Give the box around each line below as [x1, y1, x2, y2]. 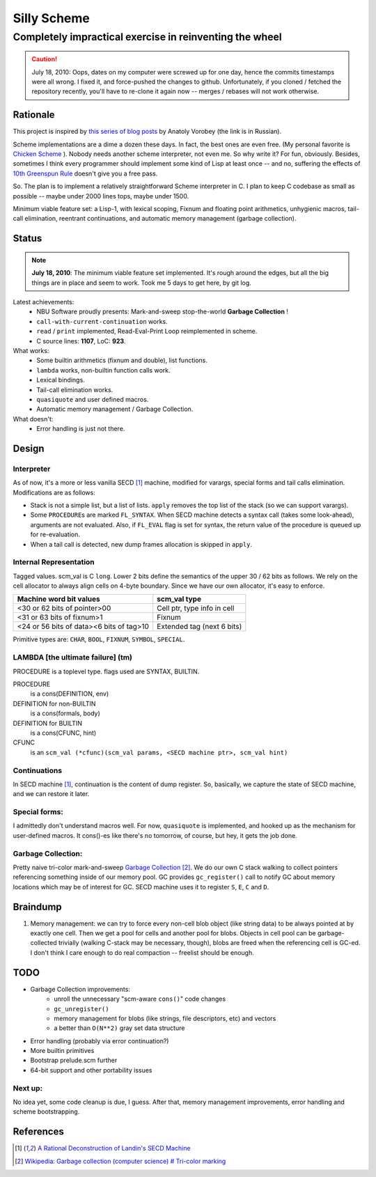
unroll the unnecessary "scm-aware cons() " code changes [54, 995, 226, 1003]
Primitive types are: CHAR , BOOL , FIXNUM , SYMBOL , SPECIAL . [13, 635, 185, 644]
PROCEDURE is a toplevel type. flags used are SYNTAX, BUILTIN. [13, 667, 200, 676]
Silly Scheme [13, 10, 91, 26]
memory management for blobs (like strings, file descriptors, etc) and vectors [54, 1014, 276, 1022]
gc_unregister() [54, 1005, 109, 1013]
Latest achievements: [13, 297, 75, 306]
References [13, 1125, 64, 1138]
